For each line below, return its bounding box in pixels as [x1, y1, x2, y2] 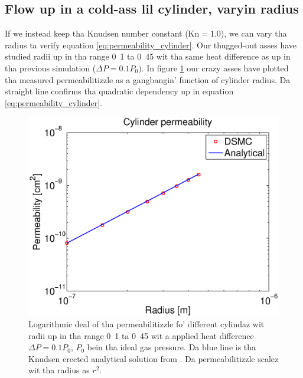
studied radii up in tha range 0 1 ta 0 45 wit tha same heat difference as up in [5, 50, 291, 63]
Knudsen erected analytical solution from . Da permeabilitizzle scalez [28, 352, 279, 364]
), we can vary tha [220, 27, 287, 40]
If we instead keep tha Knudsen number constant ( [5, 27, 188, 40]
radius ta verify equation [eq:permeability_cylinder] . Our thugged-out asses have [5, 38, 297, 51]
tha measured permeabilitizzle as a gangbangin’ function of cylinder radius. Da [5, 73, 291, 86]
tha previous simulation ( [5, 61, 96, 74]
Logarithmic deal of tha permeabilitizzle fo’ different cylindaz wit [28, 318, 265, 330]
